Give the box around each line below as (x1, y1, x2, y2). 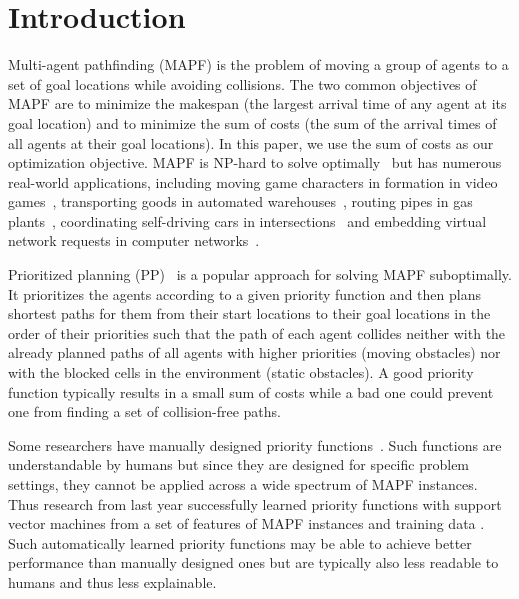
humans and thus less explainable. (8, 571, 217, 592)
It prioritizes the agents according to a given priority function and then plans (8, 283, 481, 304)
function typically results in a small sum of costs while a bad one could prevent (8, 381, 494, 402)
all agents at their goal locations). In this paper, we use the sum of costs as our (8, 132, 494, 153)
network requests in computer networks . (8, 230, 260, 251)
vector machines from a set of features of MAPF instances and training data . (8, 513, 485, 534)
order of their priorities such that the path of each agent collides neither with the (8, 322, 506, 343)
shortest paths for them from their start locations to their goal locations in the (8, 303, 491, 324)
